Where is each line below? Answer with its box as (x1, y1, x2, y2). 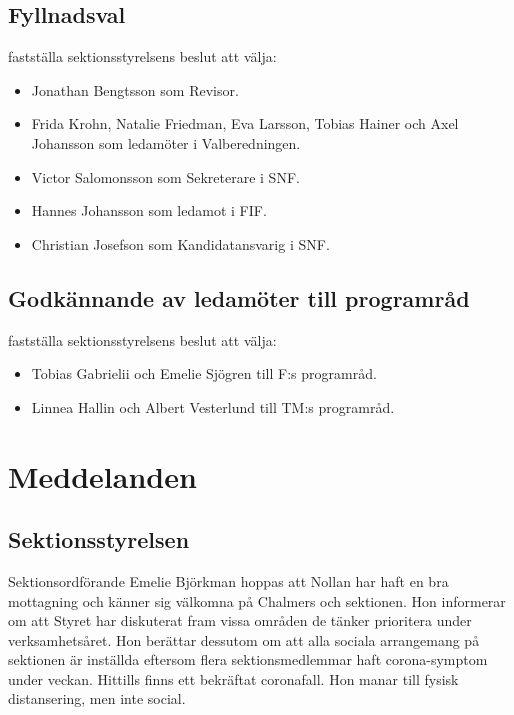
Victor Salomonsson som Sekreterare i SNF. (31, 166, 300, 187)
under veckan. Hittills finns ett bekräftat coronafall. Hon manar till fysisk (8, 668, 459, 689)
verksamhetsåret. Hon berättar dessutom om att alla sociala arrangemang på (8, 629, 480, 650)
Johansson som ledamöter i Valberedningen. (31, 132, 301, 153)
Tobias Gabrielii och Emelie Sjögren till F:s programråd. (31, 363, 377, 384)
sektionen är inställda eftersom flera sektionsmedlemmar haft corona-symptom (8, 649, 488, 670)
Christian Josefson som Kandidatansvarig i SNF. (31, 233, 330, 254)
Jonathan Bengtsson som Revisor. (31, 79, 239, 100)
